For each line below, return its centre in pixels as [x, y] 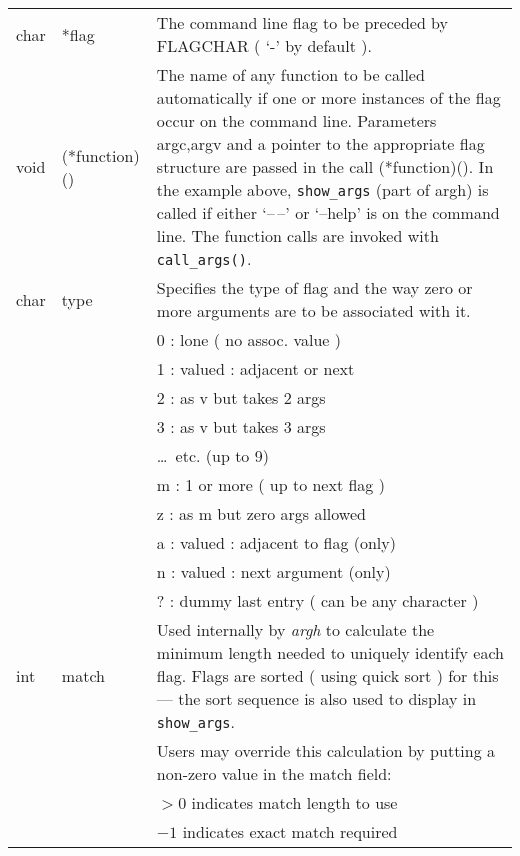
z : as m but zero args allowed [261, 513]
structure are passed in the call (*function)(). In [325, 166]
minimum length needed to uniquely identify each [330, 652]
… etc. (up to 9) [212, 455]
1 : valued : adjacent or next [255, 368]
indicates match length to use [294, 802]
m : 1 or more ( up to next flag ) [270, 484]
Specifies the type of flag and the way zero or [314, 287]
